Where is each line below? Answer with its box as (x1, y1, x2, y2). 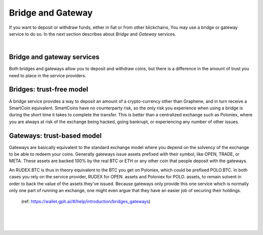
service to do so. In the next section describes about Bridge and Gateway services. (9, 31, 176, 37)
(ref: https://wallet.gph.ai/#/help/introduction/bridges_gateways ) (21, 198, 150, 205)
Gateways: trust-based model (9, 131, 102, 140)
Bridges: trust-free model (9, 85, 89, 94)
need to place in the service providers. (9, 72, 87, 78)
